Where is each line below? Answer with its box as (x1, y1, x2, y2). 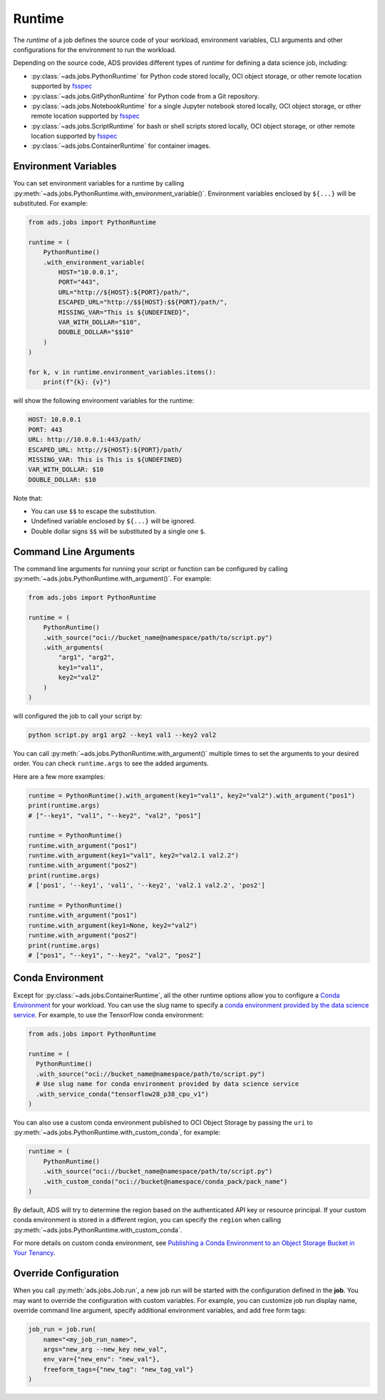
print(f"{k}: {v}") (43, 378, 112, 386)
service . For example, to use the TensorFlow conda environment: (13, 1011, 205, 1019)
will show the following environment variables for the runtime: (13, 396, 195, 405)
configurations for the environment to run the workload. (13, 45, 177, 54)
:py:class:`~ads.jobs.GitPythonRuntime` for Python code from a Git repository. (31, 91, 260, 100)
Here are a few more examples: (13, 772, 106, 781)
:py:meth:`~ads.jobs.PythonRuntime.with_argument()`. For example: (13, 575, 212, 583)
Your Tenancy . (13, 1249, 56, 1257)
